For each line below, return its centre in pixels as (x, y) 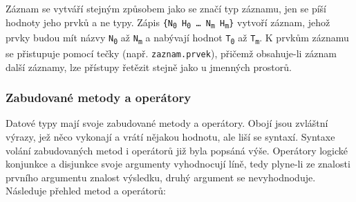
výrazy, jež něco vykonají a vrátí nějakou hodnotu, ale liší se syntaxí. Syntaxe (170, 137)
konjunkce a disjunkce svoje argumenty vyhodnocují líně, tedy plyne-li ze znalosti (178, 164)
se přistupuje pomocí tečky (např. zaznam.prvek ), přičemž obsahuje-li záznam (171, 53)
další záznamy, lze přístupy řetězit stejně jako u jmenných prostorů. (149, 67)
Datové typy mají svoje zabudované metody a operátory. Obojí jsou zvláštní (167, 123)
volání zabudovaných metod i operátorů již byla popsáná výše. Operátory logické (177, 150)
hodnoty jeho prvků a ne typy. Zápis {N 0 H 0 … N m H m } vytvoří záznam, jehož (168, 22)
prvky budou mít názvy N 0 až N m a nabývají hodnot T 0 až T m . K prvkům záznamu (177, 38)
